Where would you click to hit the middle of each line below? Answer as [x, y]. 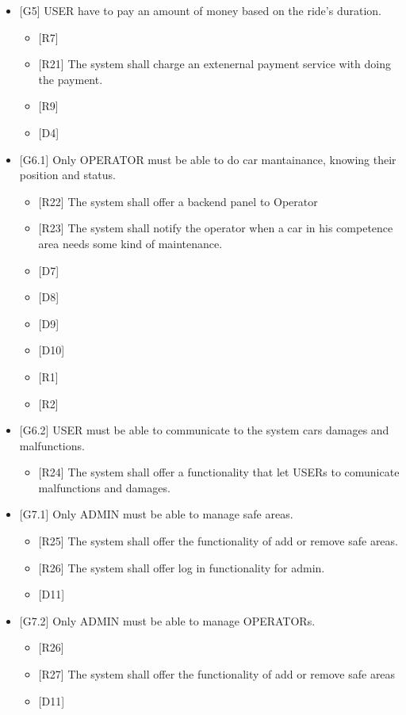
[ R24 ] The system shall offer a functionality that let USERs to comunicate [219, 472]
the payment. [71, 79]
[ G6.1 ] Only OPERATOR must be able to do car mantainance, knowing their [208, 159]
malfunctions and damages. [104, 487]
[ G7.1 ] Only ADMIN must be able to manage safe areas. [156, 514]
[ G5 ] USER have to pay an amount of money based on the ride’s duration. [200, 10]
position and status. [67, 175]
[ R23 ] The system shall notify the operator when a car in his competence [216, 228]
